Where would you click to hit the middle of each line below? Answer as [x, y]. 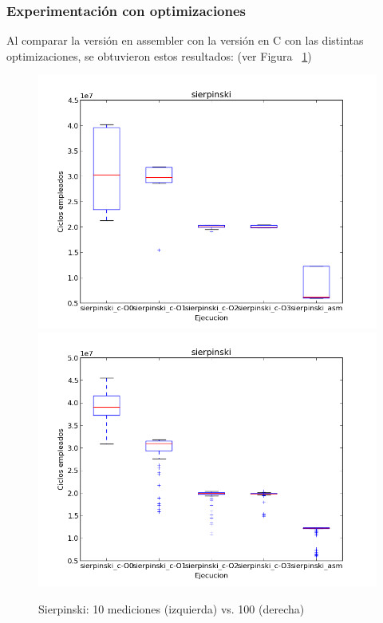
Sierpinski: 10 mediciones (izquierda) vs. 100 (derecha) [172, 608]
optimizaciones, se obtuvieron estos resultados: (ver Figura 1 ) [159, 55]
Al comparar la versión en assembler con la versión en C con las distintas [185, 40]
